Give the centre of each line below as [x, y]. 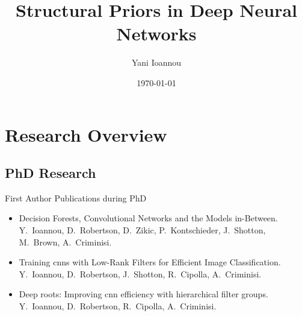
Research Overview [86, 134]
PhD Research [51, 173]
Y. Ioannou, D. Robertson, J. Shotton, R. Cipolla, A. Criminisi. [140, 273]
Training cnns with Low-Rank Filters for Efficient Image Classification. [150, 262]
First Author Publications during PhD [76, 197]
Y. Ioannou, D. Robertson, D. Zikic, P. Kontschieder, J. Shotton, [142, 230]
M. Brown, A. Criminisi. [65, 242]
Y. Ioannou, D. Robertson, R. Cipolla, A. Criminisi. [118, 306]
